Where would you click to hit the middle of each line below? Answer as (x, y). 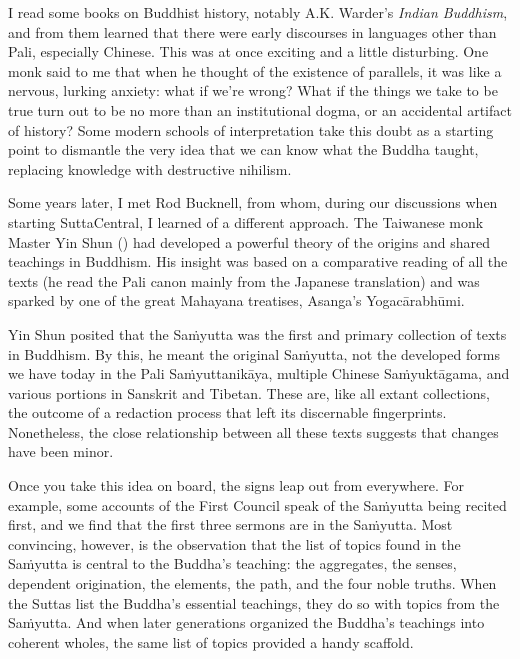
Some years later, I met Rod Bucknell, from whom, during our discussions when (253, 202)
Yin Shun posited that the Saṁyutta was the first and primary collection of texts (257, 333)
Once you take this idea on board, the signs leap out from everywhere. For (236, 485)
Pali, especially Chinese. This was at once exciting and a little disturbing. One (248, 51)
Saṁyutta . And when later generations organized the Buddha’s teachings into (246, 622)
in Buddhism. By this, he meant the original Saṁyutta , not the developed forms (254, 353)
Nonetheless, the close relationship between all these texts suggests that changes (253, 431)
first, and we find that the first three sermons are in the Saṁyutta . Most (230, 524)
